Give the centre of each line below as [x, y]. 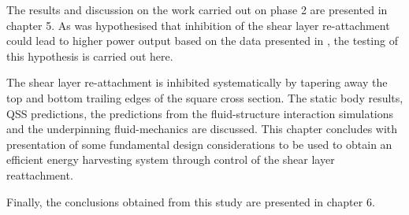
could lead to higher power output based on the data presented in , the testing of [202, 41]
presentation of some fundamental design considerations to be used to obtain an [199, 144]
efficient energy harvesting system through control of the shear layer [171, 159]
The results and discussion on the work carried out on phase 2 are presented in [197, 9]
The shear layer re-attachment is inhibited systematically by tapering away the [197, 82]
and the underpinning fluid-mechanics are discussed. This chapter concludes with [202, 129]
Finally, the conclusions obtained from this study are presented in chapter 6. [191, 201]
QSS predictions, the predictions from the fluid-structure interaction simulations [200, 113]
